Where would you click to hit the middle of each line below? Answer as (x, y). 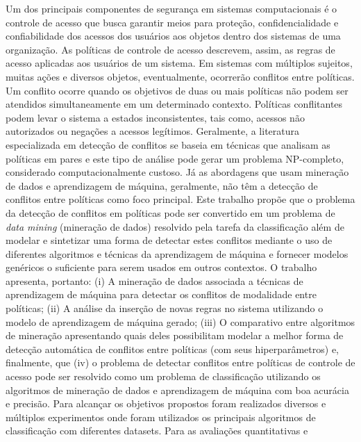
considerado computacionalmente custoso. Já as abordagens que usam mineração (177, 172)
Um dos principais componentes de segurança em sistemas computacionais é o (171, 8)
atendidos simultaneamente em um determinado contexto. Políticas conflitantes (174, 104)
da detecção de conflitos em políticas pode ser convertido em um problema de (170, 212)
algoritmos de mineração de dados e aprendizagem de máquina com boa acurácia (177, 390)
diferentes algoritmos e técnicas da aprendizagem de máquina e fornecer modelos (177, 253)
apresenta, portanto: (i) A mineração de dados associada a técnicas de (154, 280)
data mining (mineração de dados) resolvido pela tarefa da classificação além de (175, 226)
